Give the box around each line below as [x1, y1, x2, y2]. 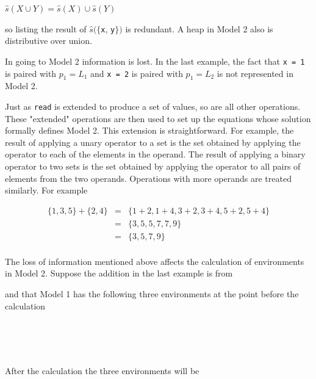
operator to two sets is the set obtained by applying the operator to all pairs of [5, 159, 301, 172]
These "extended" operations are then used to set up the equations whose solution [5, 112, 311, 125]
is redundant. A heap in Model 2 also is [125, 22, 273, 35]
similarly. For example [5, 184, 88, 197]
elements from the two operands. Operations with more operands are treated [5, 171, 292, 184]
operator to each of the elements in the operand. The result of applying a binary [5, 148, 306, 161]
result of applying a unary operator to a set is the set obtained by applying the [5, 135, 301, 148]
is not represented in [217, 67, 293, 79]
